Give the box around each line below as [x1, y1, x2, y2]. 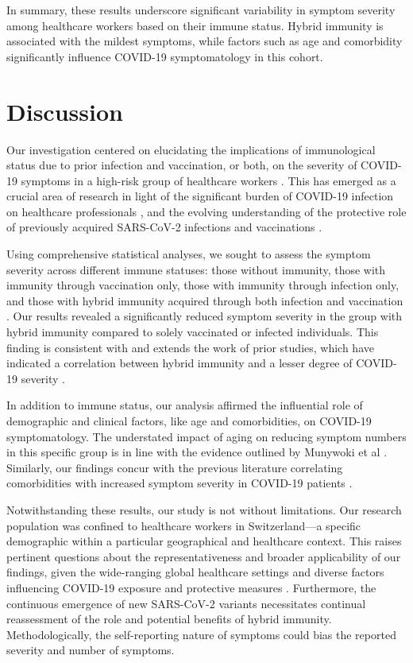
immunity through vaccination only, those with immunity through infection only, [6, 277, 399, 293]
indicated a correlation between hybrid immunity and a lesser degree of [6, 355, 353, 371]
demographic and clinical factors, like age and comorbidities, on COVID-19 [6, 413, 372, 428]
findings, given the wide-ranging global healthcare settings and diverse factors [6, 564, 384, 580]
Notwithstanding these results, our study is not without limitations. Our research [6, 501, 402, 518]
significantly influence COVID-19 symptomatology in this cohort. [6, 48, 323, 64]
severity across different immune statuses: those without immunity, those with [6, 261, 386, 277]
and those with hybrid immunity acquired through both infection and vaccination [6, 292, 403, 308]
